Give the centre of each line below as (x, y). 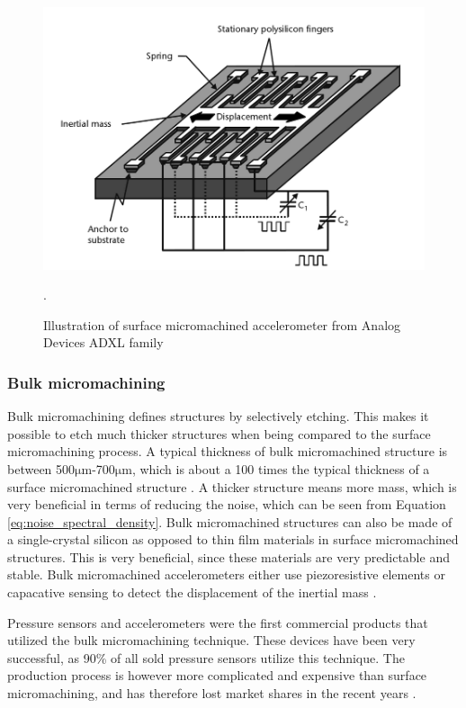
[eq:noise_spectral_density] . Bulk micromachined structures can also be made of (230, 521)
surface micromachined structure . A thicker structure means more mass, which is (232, 486)
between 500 (41, 468)
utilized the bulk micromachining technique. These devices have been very (211, 640)
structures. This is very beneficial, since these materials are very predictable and (229, 556)
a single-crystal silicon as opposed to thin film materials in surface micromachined (233, 539)
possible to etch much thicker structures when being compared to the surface (219, 433)
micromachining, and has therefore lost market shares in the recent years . (212, 693)
